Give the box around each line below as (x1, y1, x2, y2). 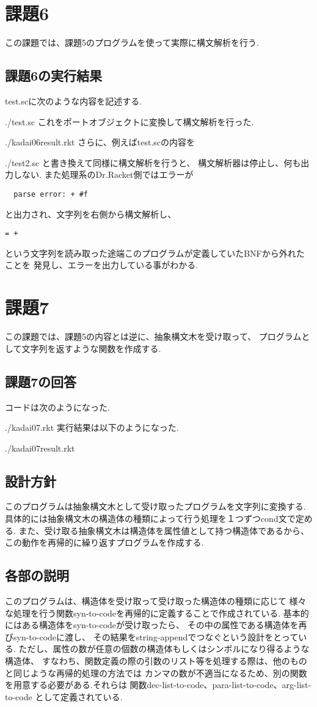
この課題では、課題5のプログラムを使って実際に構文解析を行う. (5, 36, 259, 49)
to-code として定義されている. (5, 690, 123, 703)
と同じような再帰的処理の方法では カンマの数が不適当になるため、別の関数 (5, 666, 307, 679)
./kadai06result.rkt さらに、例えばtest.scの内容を (5, 136, 195, 148)
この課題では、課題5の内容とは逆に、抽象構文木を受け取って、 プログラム (5, 330, 302, 343)
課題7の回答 (5, 372, 77, 390)
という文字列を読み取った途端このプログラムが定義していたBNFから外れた (5, 246, 305, 259)
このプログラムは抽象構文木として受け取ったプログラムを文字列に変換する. (5, 500, 306, 513)
